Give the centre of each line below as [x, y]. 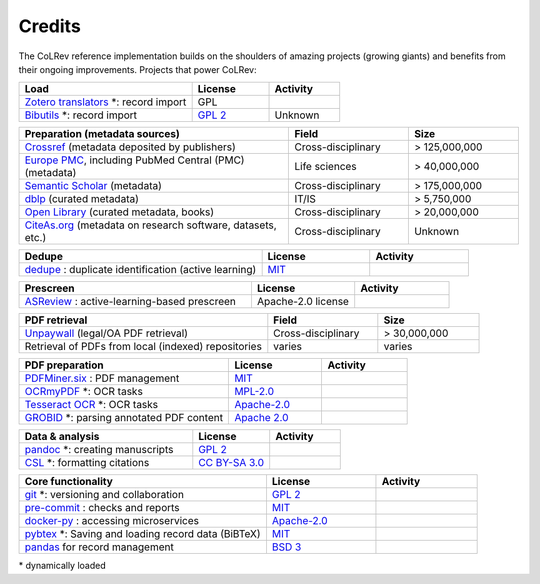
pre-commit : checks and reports [102, 508]
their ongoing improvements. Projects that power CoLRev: [137, 69]
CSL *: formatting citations [87, 463]
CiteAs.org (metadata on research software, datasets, [150, 225]
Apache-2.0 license [303, 302]
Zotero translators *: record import [105, 102]
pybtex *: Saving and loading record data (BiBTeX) [142, 534]
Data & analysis [62, 437]
